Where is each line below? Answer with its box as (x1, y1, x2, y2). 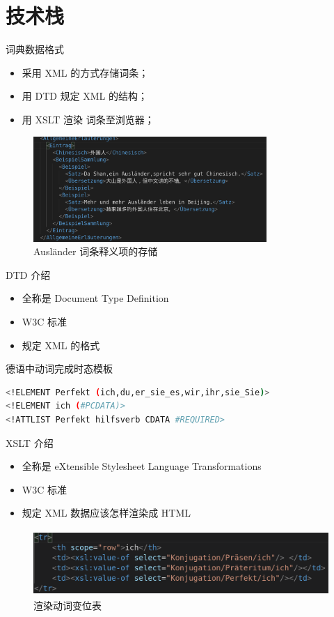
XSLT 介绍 (6, 435, 54, 450)
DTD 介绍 (6, 267, 51, 282)
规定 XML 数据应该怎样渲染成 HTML (22, 505, 191, 520)
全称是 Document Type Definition (22, 291, 169, 305)
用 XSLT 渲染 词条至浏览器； (22, 112, 154, 126)
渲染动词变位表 (33, 598, 102, 613)
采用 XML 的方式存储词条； (22, 65, 149, 79)
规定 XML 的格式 (22, 337, 100, 352)
